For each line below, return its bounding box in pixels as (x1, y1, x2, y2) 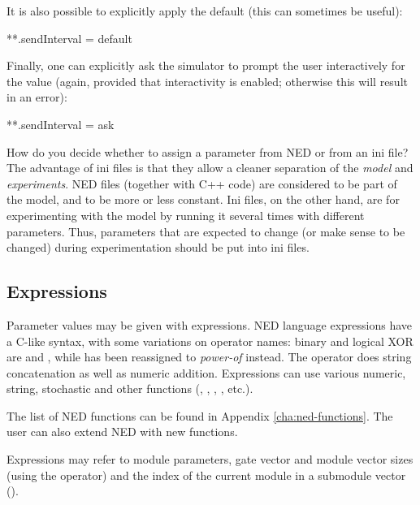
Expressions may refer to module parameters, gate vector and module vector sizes (6, 451, 414, 468)
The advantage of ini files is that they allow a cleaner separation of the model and (6, 159, 414, 176)
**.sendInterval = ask (6, 115, 115, 132)
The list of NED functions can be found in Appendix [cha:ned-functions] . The (6, 407, 393, 424)
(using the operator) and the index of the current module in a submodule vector (6, 466, 406, 483)
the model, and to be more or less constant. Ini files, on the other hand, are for (6, 191, 400, 208)
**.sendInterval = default (6, 29, 132, 46)
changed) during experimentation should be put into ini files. (6, 239, 310, 256)
